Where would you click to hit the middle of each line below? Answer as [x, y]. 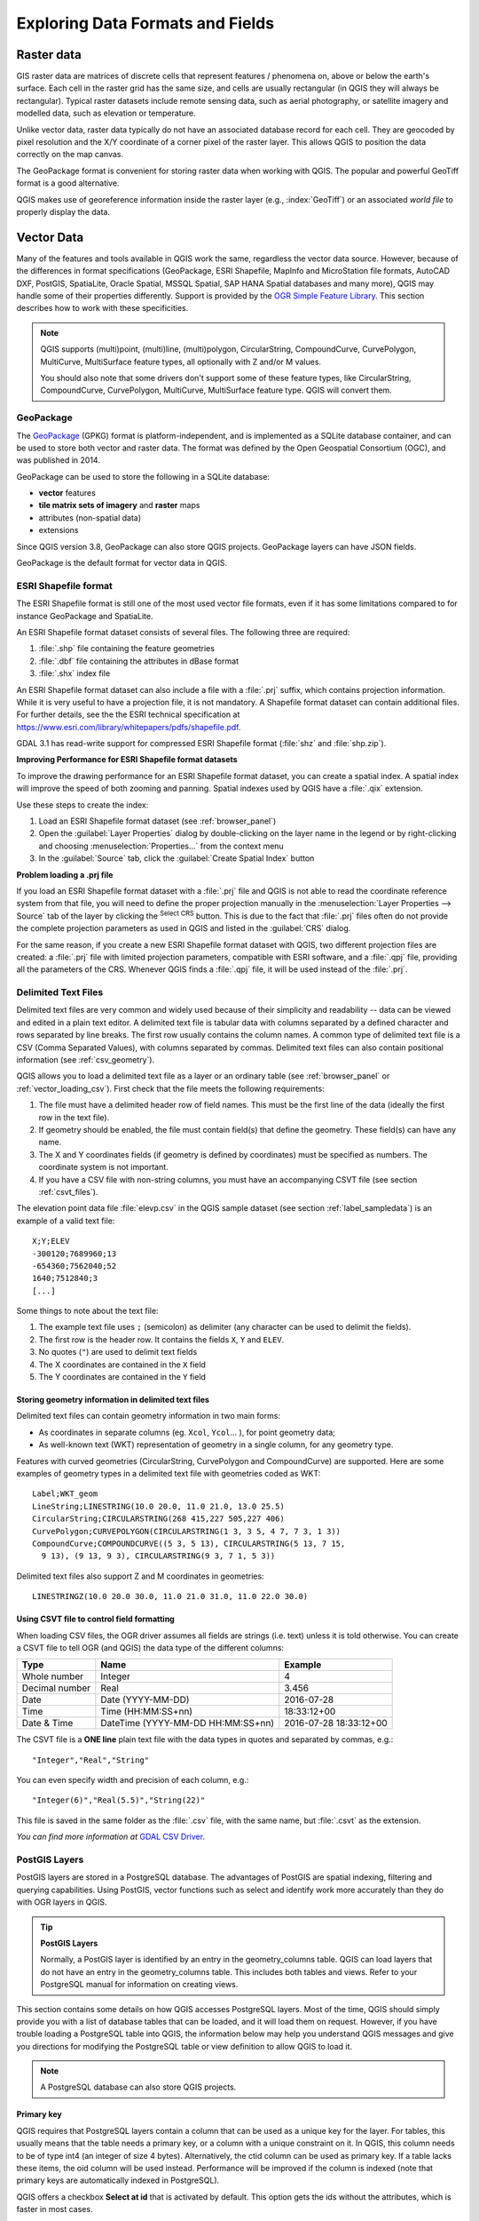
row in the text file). [74, 1117]
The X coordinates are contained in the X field [122, 1365]
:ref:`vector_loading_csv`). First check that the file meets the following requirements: [170, 1088]
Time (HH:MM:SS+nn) [147, 1712]
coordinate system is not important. [103, 1167]
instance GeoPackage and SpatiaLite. [85, 616]
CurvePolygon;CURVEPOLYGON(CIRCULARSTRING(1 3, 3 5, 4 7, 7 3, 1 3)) [187, 1531]
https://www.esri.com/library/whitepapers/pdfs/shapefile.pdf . [129, 727]
